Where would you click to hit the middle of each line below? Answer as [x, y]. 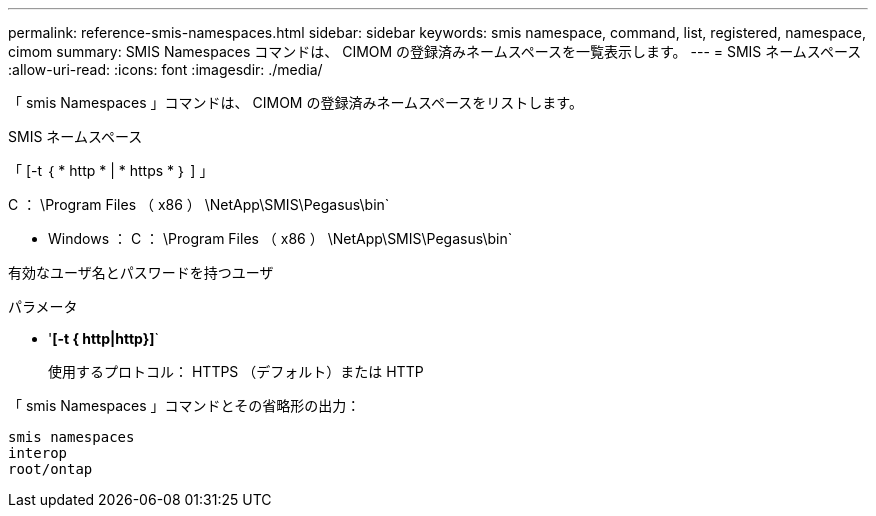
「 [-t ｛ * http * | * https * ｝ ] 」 [111, 170]
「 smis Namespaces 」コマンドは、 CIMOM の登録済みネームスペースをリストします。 [295, 102]
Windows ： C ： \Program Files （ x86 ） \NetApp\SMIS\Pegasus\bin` [280, 238]
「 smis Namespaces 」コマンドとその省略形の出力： [184, 405]
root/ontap [50, 469]
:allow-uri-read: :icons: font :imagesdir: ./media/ [165, 69]
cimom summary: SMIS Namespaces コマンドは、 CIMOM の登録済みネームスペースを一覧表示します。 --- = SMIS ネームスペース [435, 51]
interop [38, 453]
